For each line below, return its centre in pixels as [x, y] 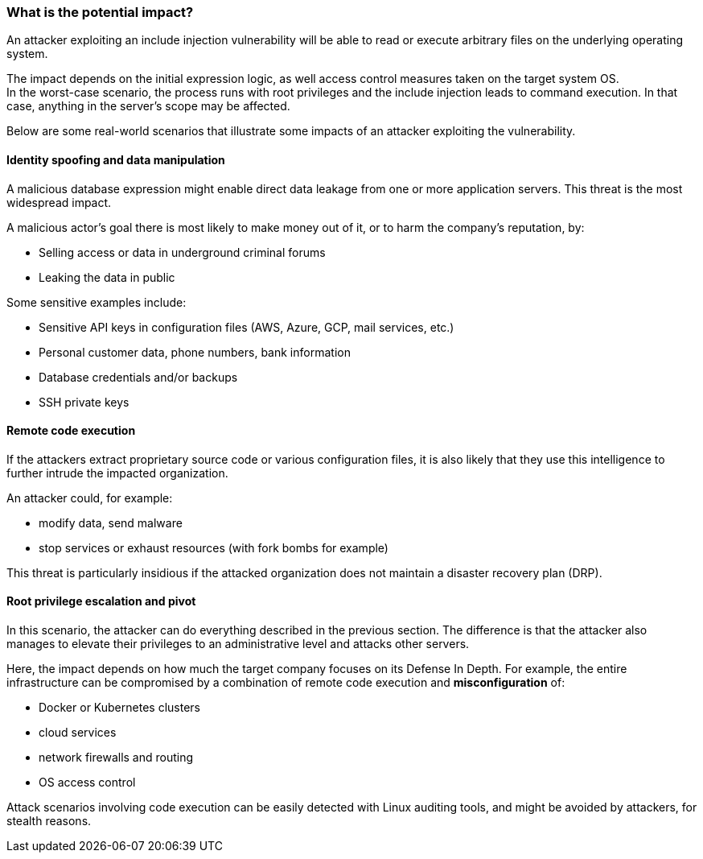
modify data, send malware [111, 522]
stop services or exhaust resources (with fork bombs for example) [214, 547]
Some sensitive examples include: [97, 302]
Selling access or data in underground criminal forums [182, 252]
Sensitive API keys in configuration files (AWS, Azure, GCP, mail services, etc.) [247, 327]
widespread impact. [59, 202]
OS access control [87, 783]
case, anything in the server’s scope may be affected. [148, 106]
